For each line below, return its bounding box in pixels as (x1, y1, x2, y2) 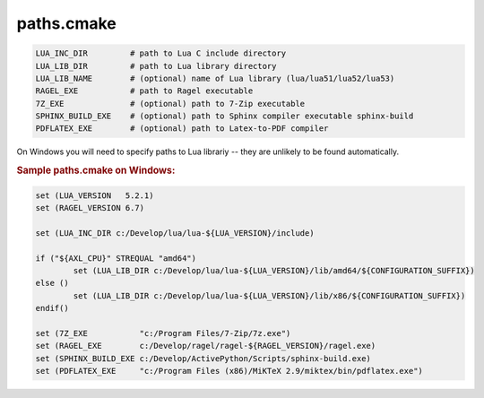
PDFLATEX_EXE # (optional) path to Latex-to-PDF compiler (35, 124, 329, 134)
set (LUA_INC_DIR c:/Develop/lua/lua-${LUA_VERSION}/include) (35, 228, 315, 238)
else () (35, 278, 69, 289)
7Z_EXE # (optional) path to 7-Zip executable (35, 99, 306, 108)
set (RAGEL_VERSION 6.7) (35, 203, 145, 213)
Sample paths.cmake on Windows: (16, 164, 176, 177)
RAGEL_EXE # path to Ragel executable (35, 86, 254, 96)
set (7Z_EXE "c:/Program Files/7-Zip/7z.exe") (35, 328, 291, 339)
